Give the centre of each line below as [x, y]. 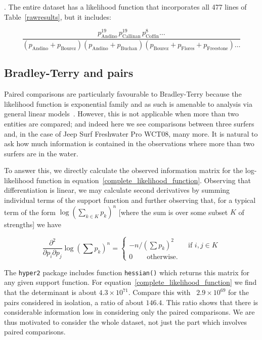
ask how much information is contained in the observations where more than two [129, 143]
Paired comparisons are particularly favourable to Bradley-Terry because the [123, 94]
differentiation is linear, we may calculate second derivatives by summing [117, 190]
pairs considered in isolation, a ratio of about [74, 302]
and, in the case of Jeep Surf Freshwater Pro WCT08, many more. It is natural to [131, 133]
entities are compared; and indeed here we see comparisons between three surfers [129, 123]
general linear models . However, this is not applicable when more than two [121, 114]
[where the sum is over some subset [173, 212]
